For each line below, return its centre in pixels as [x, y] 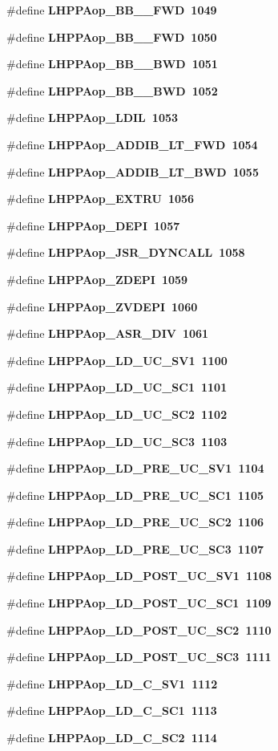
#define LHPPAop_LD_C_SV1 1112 [112, 683]
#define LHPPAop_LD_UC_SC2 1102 [117, 414]
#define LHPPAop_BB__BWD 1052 [112, 90]
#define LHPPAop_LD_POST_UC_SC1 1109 [139, 603]
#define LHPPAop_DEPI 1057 [93, 225]
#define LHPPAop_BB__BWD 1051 [112, 64]
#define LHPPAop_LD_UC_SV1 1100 [117, 360]
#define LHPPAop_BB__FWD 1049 [112, 10]
